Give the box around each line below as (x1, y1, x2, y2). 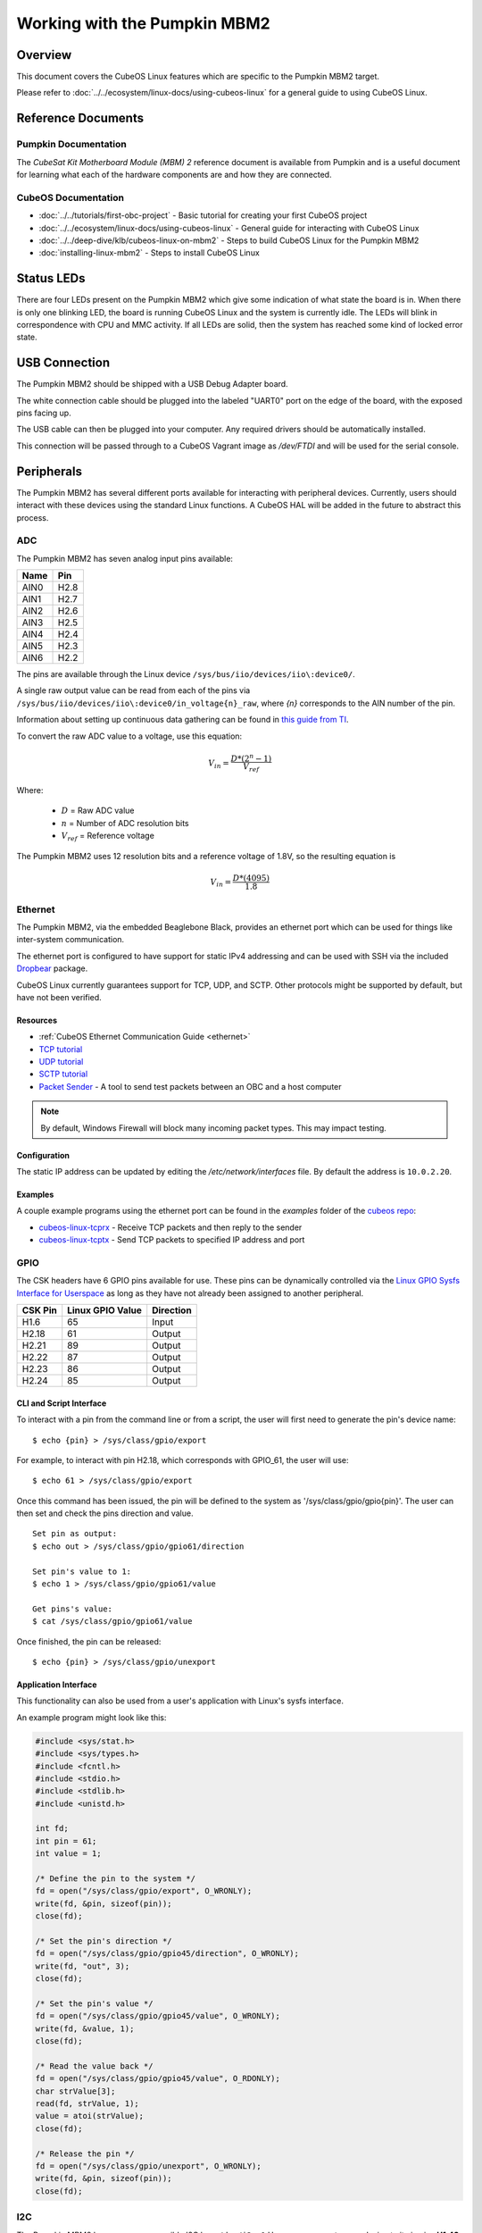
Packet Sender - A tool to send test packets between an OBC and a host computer (38, 1081, 343, 1091)
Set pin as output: (32, 1528, 118, 1539)
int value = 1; (35, 1849, 102, 1859)
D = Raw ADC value (61, 805, 135, 816)
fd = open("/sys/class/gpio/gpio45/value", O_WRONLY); (35, 2011, 280, 2021)
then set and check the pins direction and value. (16, 1508, 194, 1518)
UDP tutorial (38, 1057, 84, 1067)
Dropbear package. (16, 963, 88, 974)
